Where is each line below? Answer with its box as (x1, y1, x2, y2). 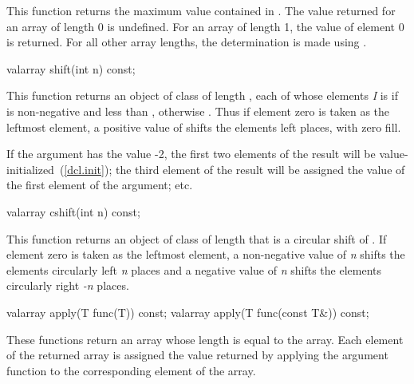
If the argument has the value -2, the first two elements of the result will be (6, 145, 376, 162)
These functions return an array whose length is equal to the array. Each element (6, 331, 404, 347)
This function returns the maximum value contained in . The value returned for (6, 2, 396, 18)
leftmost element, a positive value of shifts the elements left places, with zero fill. (6, 118, 401, 135)
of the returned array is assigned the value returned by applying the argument (6, 346, 388, 363)
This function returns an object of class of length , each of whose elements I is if (6, 87, 398, 104)
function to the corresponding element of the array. (6, 362, 256, 378)
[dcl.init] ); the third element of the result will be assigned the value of (64, 160, 405, 177)
